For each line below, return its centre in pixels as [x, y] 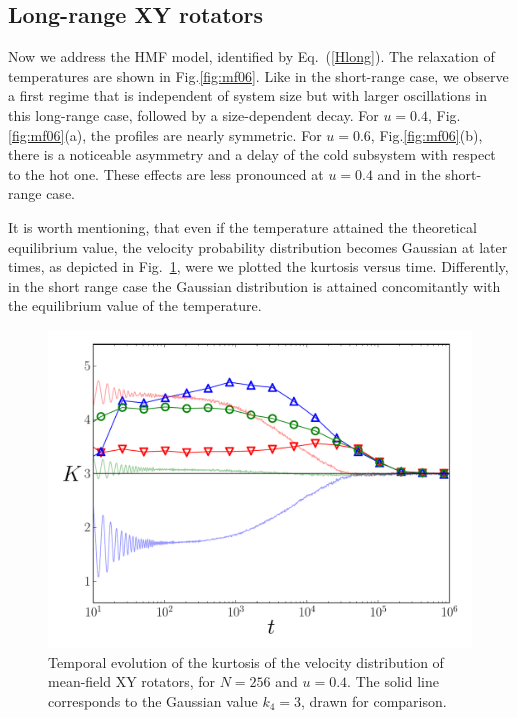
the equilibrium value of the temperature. [135, 305]
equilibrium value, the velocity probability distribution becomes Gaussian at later [258, 246]
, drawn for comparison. [374, 700]
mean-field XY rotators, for [132, 681]
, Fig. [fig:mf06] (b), [426, 134]
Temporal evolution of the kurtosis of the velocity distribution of [246, 661]
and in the [409, 173]
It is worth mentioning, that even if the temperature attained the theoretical [242, 226]
